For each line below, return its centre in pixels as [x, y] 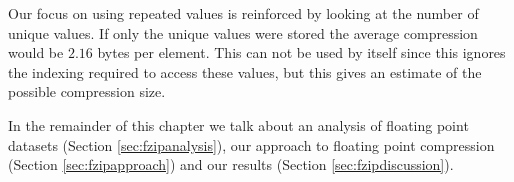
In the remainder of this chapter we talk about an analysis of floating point [238, 124]
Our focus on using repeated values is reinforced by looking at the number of [243, 13]
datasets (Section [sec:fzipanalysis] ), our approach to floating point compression [251, 144]
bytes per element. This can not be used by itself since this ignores [301, 52]
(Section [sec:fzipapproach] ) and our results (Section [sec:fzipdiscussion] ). [231, 164]
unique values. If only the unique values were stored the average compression [243, 32]
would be [36, 52]
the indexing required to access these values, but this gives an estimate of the [245, 71]
